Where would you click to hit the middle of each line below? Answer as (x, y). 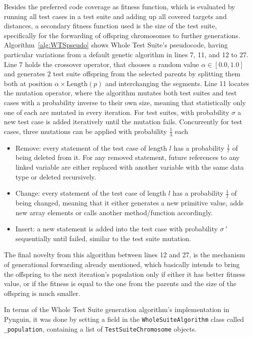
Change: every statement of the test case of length (91, 193)
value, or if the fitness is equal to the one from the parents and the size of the (120, 283)
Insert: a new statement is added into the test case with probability (116, 229)
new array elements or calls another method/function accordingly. (114, 212)
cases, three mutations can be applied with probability (86, 131)
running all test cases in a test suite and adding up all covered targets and (115, 16)
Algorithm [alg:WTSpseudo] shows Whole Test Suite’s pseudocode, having (116, 45)
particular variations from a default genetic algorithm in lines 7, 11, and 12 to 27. (126, 54)
